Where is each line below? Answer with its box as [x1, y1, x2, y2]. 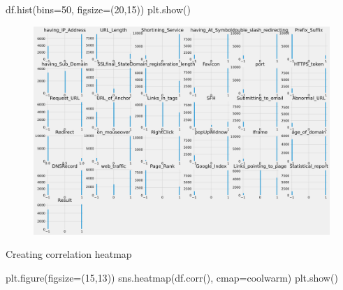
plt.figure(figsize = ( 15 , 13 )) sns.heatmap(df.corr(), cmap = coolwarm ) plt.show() [6, 270, 338, 284]
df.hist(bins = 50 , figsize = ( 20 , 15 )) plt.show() [6, 2, 191, 16]
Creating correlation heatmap [6, 247, 132, 261]
